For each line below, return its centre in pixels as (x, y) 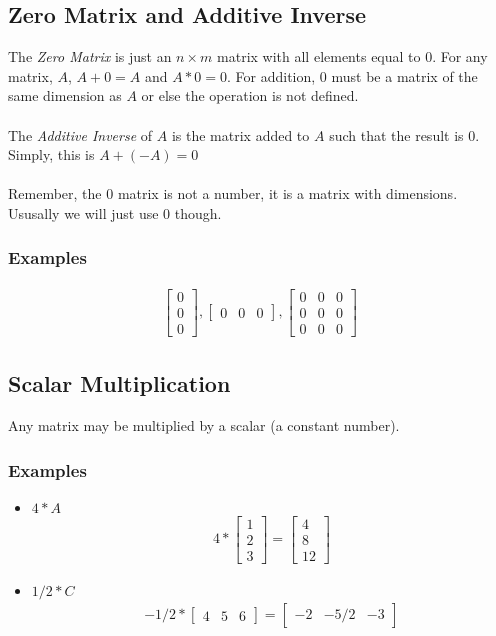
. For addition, (271, 75)
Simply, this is (51, 154)
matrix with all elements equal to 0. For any (352, 56)
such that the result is (396, 134)
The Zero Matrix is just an (90, 56)
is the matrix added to (240, 134)
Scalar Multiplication (119, 383)
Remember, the (55, 193)
